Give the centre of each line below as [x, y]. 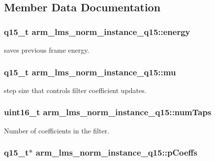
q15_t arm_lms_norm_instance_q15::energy [97, 31]
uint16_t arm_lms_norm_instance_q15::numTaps [108, 112]
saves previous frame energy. [47, 50]
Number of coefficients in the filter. [57, 130]
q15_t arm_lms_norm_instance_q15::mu [90, 72]
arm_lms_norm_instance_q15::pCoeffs [116, 152]
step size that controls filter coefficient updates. [75, 90]
